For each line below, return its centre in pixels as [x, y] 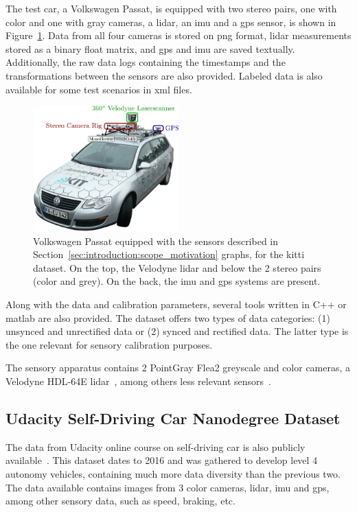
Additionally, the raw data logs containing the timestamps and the [146, 62]
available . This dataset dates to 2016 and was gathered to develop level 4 [162, 460]
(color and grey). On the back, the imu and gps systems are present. [177, 281]
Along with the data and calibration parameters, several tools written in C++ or [176, 304]
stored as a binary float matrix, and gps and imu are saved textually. [150, 48]
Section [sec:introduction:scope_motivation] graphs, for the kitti [169, 254]
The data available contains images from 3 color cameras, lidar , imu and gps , [168, 487]
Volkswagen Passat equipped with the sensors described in [156, 241]
